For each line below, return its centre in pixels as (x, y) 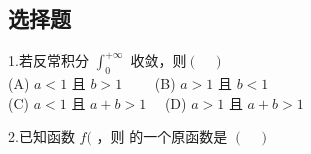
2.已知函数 (41, 136)
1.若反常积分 (48, 60)
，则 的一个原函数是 (162, 136)
